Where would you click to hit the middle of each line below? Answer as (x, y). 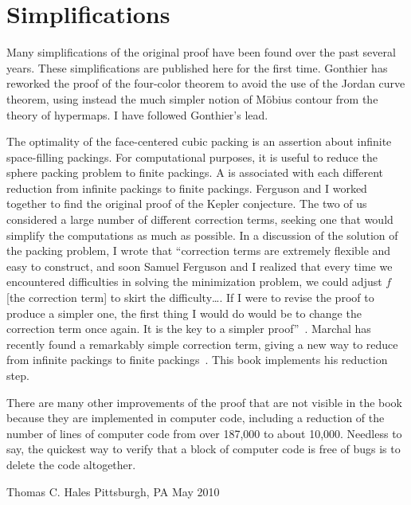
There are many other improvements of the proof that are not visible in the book (204, 402)
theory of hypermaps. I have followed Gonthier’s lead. (137, 114)
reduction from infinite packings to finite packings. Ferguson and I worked (187, 188)
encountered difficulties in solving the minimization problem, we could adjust (194, 282)
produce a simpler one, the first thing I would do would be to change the (184, 313)
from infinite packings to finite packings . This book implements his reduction (197, 360)
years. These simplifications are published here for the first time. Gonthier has (197, 67)
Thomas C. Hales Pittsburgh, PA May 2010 (113, 491)
